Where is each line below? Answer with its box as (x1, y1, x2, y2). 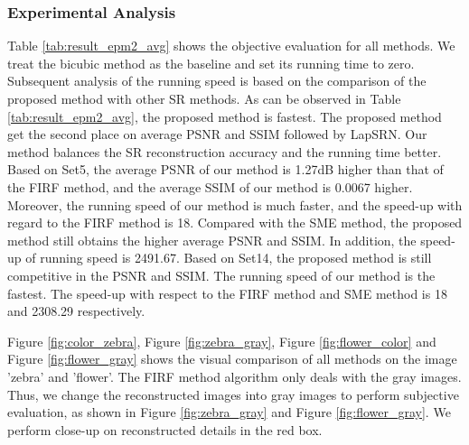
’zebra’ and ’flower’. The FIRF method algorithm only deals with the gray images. (7, 366, 462, 385)
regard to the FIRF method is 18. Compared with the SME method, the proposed (7, 213, 463, 232)
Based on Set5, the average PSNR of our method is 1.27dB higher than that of (7, 160, 444, 179)
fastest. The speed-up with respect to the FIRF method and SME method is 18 (7, 283, 447, 302)
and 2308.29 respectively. (7, 301, 145, 320)
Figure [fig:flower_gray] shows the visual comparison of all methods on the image (7, 349, 457, 368)
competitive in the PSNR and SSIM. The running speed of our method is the (7, 265, 436, 284)
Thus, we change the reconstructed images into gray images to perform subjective (7, 385, 459, 403)
